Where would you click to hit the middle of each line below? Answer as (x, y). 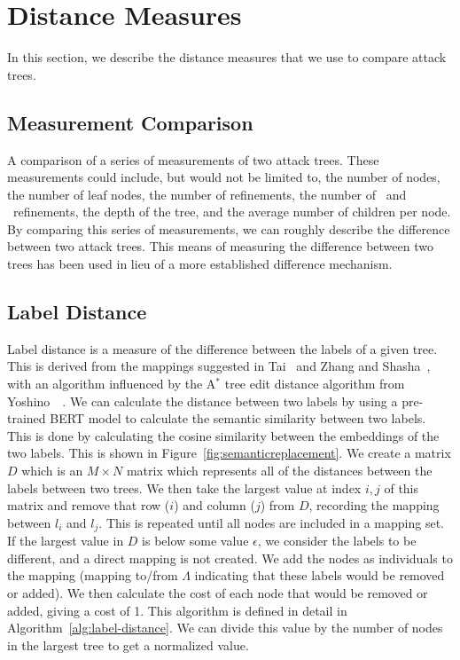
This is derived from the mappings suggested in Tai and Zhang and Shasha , (219, 366)
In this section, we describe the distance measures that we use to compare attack (227, 57)
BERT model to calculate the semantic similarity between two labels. (238, 418)
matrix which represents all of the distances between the (279, 471)
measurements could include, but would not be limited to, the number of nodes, (224, 177)
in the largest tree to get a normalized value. (128, 644)
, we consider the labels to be (337, 541)
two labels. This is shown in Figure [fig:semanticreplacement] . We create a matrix (229, 453)
